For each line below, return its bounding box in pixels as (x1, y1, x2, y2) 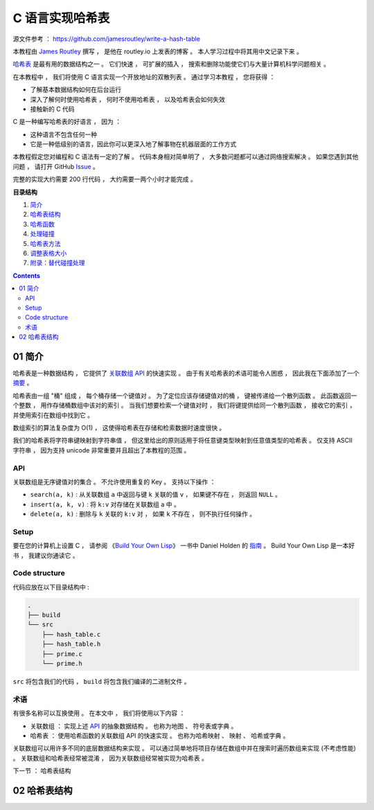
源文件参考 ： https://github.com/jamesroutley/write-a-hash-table (12, 35, 201, 43)
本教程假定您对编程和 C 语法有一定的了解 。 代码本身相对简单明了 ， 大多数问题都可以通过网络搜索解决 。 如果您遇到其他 (12, 152, 359, 161)
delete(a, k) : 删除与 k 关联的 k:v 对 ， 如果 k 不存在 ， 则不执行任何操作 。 (30, 510, 256, 518)
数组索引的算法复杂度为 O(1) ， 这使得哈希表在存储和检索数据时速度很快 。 (12, 423, 226, 432)
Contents (12, 271, 41, 280)
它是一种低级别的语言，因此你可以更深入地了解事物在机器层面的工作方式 (30, 140, 237, 148)
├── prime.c (42, 650, 83, 658)
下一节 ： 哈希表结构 (12, 766, 71, 775)
